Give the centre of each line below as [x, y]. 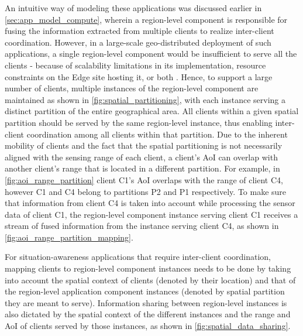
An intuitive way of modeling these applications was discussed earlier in [133, 8]
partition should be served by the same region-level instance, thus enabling [139, 122]
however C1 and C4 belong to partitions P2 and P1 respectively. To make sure [146, 191]
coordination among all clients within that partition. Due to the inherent [157, 134]
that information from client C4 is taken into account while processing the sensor [150, 203]
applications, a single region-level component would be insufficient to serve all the [151, 54]
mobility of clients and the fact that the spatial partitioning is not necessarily [144, 145]
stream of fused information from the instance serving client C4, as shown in [142, 226]
